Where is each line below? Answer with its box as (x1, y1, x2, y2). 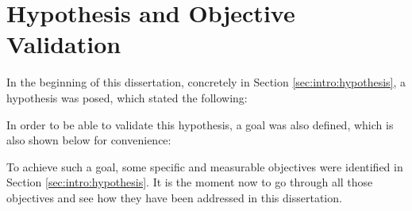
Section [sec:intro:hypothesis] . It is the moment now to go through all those (6, 174, 373, 190)
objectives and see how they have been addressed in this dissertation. (6, 189, 342, 205)
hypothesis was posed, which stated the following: (6, 89, 248, 105)
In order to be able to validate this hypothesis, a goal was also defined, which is (6, 116, 394, 132)
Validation (6, 28, 121, 60)
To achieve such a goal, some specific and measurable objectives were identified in (6, 158, 403, 175)
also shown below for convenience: (6, 132, 171, 148)
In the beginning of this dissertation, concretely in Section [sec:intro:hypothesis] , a (6, 74, 406, 90)
